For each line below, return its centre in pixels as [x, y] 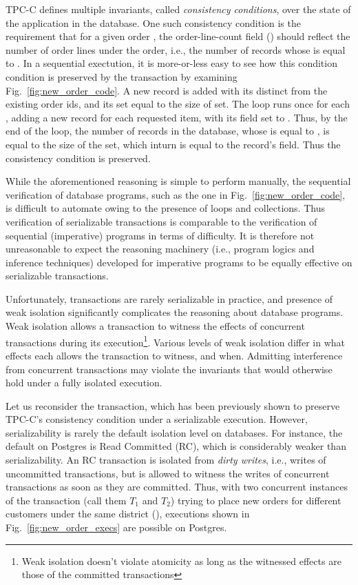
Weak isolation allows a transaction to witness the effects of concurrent [155, 326]
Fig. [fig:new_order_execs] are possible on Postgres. [116, 527]
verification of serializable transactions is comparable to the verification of [161, 221]
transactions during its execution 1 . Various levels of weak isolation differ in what [175, 341]
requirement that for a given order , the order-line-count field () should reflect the [178, 36]
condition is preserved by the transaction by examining [122, 76]
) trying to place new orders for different [256, 500]
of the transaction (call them [66, 500]
